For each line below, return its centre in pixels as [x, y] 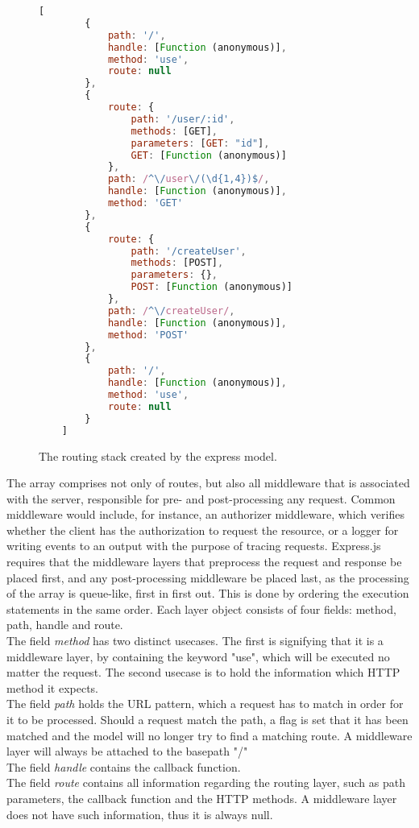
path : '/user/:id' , [183, 119]
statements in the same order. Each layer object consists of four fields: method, [201, 609]
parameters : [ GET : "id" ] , [200, 143]
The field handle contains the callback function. [124, 766]
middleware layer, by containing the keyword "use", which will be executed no [198, 656]
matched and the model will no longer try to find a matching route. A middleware [209, 735]
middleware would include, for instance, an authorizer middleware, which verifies [205, 514]
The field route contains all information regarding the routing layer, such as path [206, 782]
